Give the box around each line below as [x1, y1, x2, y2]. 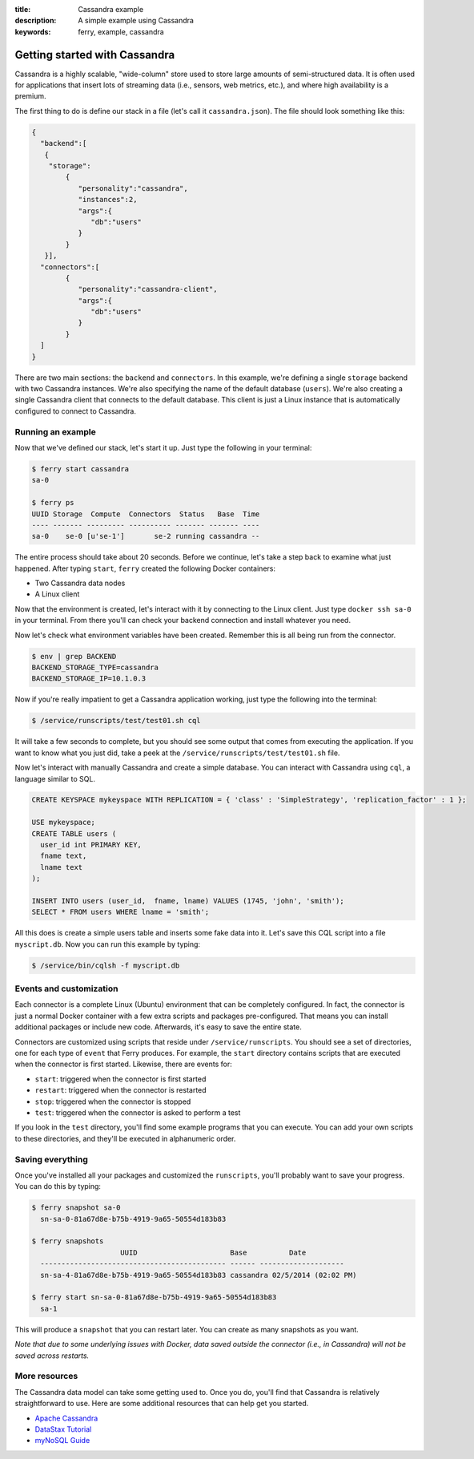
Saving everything [14, 1154, 88, 1165]
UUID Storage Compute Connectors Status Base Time [31, 509, 260, 519]
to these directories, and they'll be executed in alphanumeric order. [14, 1134, 236, 1143]
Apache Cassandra [34, 1413, 98, 1423]
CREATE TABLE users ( [31, 829, 117, 838]
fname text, [40, 851, 87, 861]
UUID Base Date [120, 1247, 307, 1257]
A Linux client [34, 589, 80, 599]
